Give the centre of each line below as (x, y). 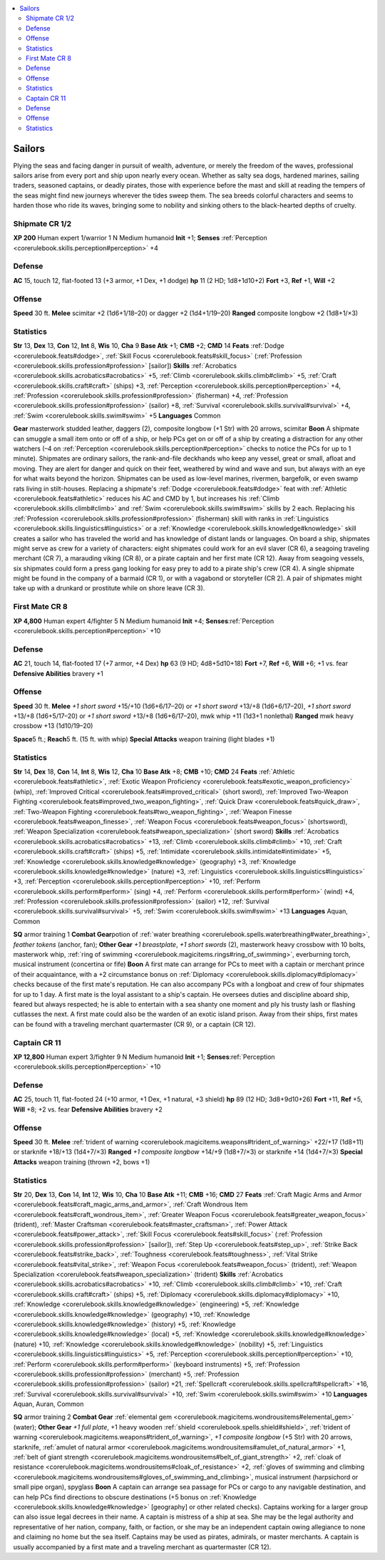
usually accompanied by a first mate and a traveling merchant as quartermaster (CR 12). (142, 1546)
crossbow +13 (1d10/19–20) (53, 726)
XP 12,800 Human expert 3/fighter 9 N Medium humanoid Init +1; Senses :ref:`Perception (144, 1057)
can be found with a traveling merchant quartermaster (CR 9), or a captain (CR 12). (134, 1024)
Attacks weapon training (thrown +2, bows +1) (82, 1161)
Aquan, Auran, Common (48, 1404)
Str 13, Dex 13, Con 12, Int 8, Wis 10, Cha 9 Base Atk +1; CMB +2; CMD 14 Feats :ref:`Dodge (149, 346)
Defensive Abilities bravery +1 (58, 673)
